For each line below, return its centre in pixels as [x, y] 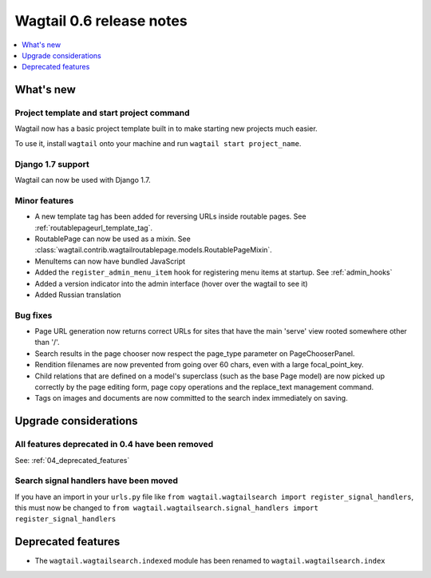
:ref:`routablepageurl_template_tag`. [94, 228]
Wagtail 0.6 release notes [101, 21]
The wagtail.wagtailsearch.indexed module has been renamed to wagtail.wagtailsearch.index [210, 561]
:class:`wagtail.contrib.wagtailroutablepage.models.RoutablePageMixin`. [154, 250]
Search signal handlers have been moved [97, 481]
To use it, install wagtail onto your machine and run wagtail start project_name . [158, 143]
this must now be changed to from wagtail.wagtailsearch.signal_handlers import [166, 508]
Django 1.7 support [52, 164]
